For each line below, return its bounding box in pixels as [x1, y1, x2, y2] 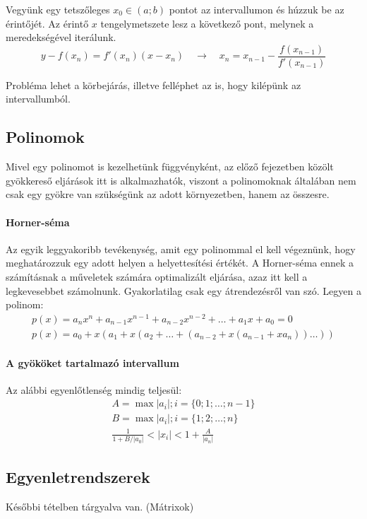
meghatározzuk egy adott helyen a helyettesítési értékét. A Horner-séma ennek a [6, 255, 354, 270]
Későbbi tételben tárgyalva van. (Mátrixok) [6, 498, 194, 513]
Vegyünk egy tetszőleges [6, 2, 110, 16]
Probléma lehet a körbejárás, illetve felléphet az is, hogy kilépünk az [6, 77, 301, 92]
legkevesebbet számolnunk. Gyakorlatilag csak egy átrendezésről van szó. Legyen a [6, 283, 361, 298]
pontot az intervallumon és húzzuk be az [169, 2, 344, 16]
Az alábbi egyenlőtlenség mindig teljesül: [6, 382, 182, 397]
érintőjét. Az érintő [6, 16, 89, 30]
